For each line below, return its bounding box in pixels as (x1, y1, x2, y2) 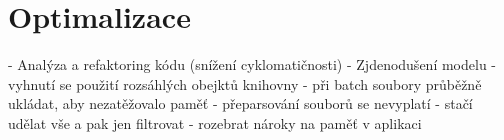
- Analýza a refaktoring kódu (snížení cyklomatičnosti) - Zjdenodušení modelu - (8, 54, 496, 75)
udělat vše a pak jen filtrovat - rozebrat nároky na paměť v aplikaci (8, 112, 422, 133)
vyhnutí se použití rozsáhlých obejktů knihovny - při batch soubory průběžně (8, 73, 482, 94)
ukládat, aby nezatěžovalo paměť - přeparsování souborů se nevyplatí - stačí (8, 93, 473, 114)
